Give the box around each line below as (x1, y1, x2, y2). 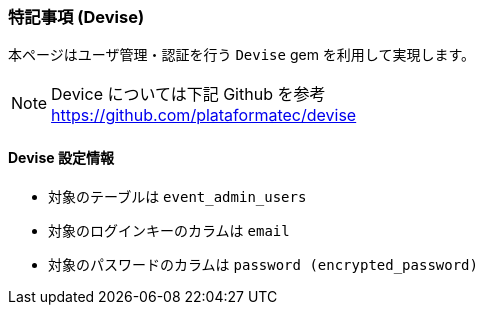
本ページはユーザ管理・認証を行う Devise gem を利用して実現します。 (8, 46, 476, 64)
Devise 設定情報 (8, 148, 114, 166)
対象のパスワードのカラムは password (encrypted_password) (48, 255, 478, 273)
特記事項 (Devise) (8, 7, 145, 27)
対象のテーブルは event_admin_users (48, 187, 307, 205)
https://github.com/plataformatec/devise (51, 105, 357, 126)
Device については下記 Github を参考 (51, 84, 326, 105)
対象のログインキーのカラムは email (48, 221, 290, 239)
